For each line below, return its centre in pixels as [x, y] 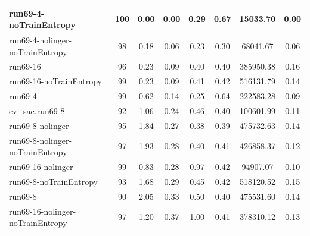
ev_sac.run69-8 [37, 110]
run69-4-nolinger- [41, 40]
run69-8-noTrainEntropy [53, 181]
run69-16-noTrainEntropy [55, 81]
